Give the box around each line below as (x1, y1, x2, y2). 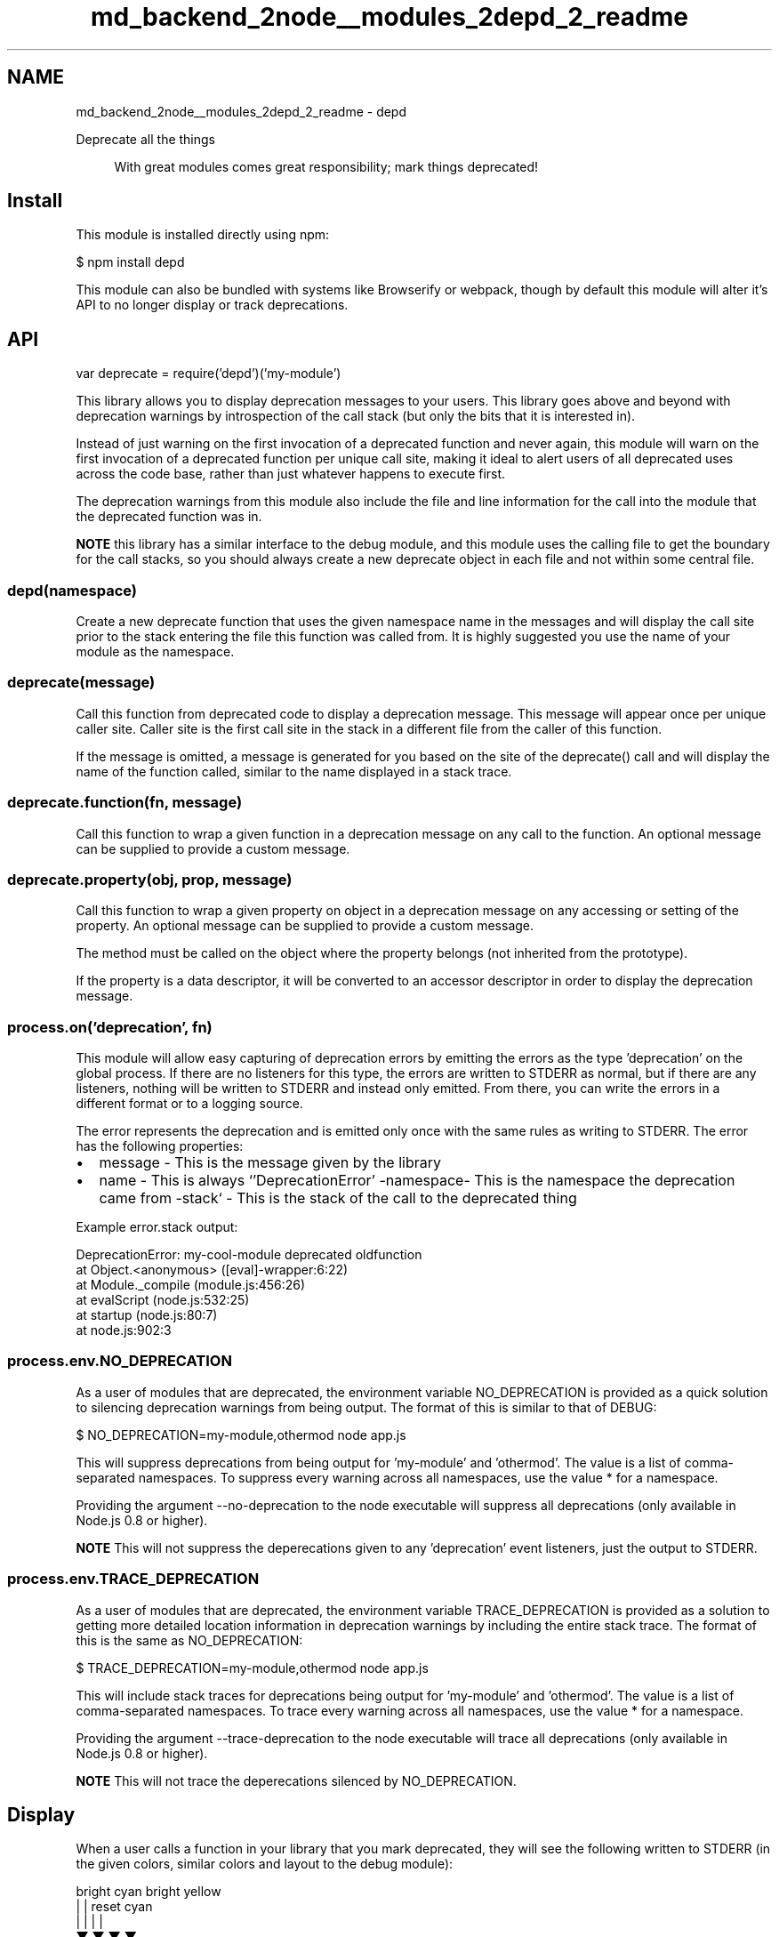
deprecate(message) (7, 673, 156, 692)
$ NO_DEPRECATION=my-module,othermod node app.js (76, 1427, 406, 1443)
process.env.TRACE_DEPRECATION (7, 1570, 260, 1588)
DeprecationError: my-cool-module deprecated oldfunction (76, 1247, 422, 1263)
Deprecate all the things (76, 131, 216, 147)
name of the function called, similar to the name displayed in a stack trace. (76, 763, 512, 779)
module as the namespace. (76, 644, 235, 660)
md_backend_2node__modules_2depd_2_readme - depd (76, 103, 407, 119)
